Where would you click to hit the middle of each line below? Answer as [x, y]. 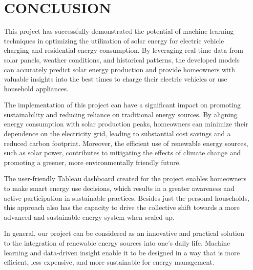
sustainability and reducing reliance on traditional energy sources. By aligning [121, 114]
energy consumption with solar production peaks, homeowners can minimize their [126, 124]
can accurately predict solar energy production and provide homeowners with [120, 69]
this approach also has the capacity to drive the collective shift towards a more [122, 207]
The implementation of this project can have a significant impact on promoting [122, 105]
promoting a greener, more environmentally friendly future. [93, 162]
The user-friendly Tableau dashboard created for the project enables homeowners [125, 178]
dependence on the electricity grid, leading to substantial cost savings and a [117, 134]
